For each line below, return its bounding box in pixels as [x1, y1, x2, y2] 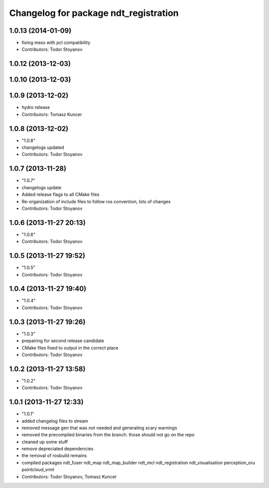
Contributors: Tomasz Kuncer [21, 111, 82, 117]
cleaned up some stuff [21, 439, 68, 445]
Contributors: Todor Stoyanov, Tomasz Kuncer [21, 474, 117, 480]
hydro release [21, 105, 50, 111]
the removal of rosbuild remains [21, 453, 87, 459]
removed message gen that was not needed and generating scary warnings [21, 425, 177, 431]
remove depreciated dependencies [21, 446, 94, 452]
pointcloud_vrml [21, 467, 54, 473]
